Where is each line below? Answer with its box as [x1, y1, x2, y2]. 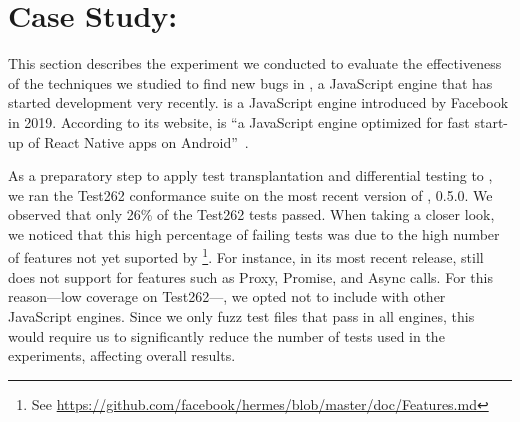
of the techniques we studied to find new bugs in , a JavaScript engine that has [8, 72, 493, 93]
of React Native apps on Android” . [28, 131, 249, 152]
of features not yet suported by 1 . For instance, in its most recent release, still [8, 244, 484, 268]
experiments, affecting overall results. [8, 345, 236, 366]
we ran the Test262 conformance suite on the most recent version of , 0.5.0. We [8, 184, 493, 205]
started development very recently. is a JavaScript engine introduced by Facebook [8, 92, 509, 113]
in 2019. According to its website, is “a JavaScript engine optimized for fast [8, 111, 470, 132]
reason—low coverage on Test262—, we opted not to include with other [8, 286, 446, 307]
